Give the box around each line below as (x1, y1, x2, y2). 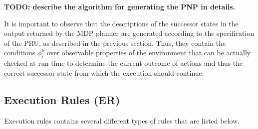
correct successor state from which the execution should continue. (4, 67, 204, 78)
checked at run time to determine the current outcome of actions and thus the (4, 58, 243, 68)
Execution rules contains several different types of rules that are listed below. (4, 115, 240, 126)
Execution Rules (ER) (4, 92, 120, 107)
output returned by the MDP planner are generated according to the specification (4, 28, 255, 38)
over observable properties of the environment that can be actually (46, 47, 251, 58)
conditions (4, 47, 35, 58)
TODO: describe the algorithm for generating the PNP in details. (4, 1, 236, 11)
